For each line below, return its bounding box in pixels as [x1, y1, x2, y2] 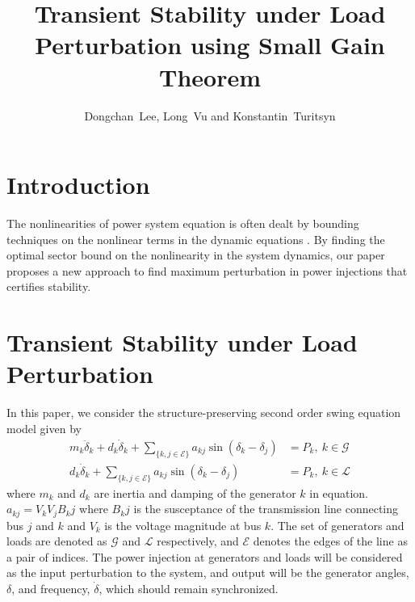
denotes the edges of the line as [253, 533, 408, 549]
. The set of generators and [270, 516, 405, 533]
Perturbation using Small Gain [35, 28, 385, 61]
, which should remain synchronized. [99, 580, 279, 597]
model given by [6, 419, 82, 436]
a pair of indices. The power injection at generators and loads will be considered [6, 548, 403, 565]
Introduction [6, 168, 150, 201]
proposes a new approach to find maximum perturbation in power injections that [6, 262, 408, 279]
